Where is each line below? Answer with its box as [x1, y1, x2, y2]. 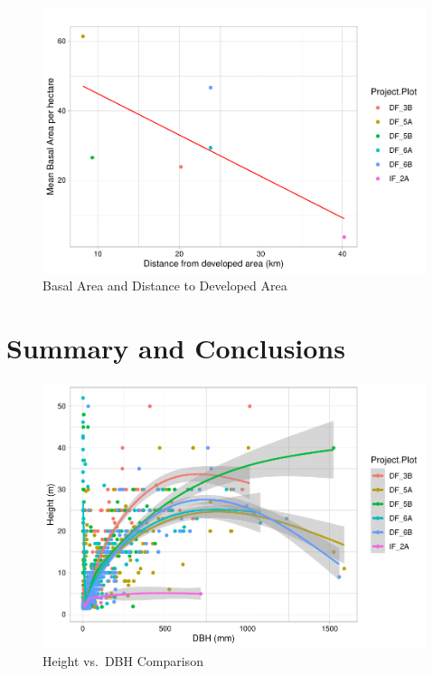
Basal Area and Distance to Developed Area [42, 276, 287, 295]
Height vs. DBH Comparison [42, 651, 203, 670]
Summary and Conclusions [6, 328, 345, 366]
